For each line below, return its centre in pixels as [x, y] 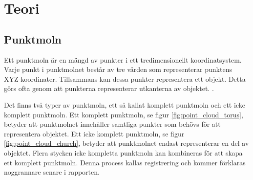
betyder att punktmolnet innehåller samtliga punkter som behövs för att [112, 124]
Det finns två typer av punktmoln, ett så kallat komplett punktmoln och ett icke [125, 104]
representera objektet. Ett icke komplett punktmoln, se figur [94, 133]
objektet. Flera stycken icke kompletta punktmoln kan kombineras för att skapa [123, 152]
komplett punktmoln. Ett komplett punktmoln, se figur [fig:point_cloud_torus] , [124, 114]
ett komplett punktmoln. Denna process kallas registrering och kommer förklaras [125, 162]
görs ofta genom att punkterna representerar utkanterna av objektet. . [109, 88]
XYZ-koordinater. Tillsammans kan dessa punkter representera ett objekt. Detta [125, 79]
